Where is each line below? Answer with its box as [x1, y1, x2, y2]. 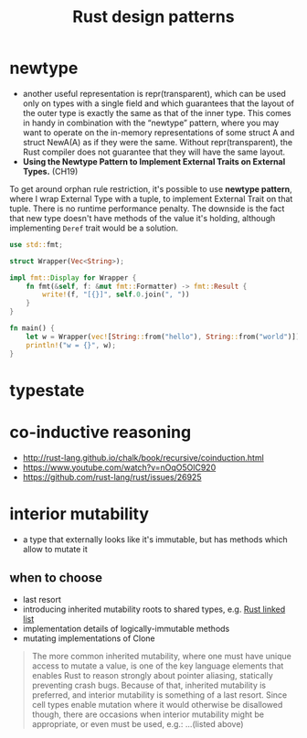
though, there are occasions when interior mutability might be [31, 709, 265, 720]
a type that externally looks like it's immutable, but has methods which [22, 533, 288, 545]
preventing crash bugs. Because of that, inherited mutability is [31, 679, 267, 691]
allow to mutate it [22, 543, 89, 554]
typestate [9, 380, 85, 401]
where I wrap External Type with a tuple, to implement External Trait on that [9, 193, 293, 204]
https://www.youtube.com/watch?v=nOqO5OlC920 [22, 462, 217, 473]
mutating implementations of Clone [22, 633, 155, 644]
